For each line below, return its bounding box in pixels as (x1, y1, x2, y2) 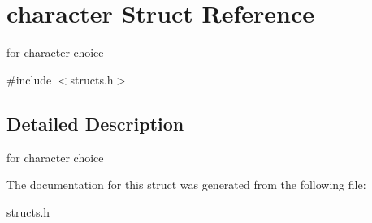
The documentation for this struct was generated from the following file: (6, 176, 366, 193)
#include (6, 71, 52, 88)
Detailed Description (6, 110, 184, 135)
